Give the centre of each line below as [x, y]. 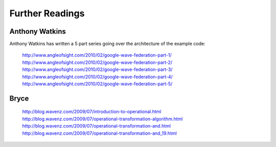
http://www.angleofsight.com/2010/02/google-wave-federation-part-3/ [97, 69]
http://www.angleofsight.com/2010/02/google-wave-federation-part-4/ [98, 77]
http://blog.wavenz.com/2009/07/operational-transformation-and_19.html [100, 133]
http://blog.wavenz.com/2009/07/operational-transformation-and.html [97, 126]
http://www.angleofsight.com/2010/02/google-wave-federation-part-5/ [97, 84]
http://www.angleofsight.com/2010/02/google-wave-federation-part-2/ [97, 62]
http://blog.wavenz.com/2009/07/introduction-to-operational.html [92, 112]
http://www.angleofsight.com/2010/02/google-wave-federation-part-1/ [97, 55]
